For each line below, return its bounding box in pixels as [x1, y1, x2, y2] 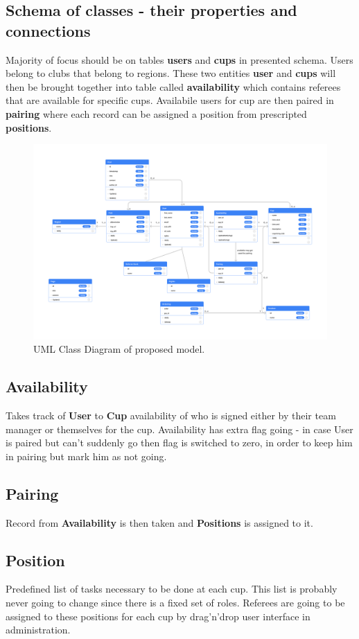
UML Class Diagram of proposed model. [33, 342, 205, 356]
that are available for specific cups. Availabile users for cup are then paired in [6, 93, 334, 107]
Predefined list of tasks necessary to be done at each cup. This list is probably [6, 581, 338, 596]
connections [6, 19, 91, 41]
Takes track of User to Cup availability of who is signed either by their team [6, 408, 336, 423]
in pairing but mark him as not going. [6, 448, 167, 463]
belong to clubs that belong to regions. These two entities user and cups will [6, 66, 336, 80]
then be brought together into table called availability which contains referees [6, 79, 341, 94]
